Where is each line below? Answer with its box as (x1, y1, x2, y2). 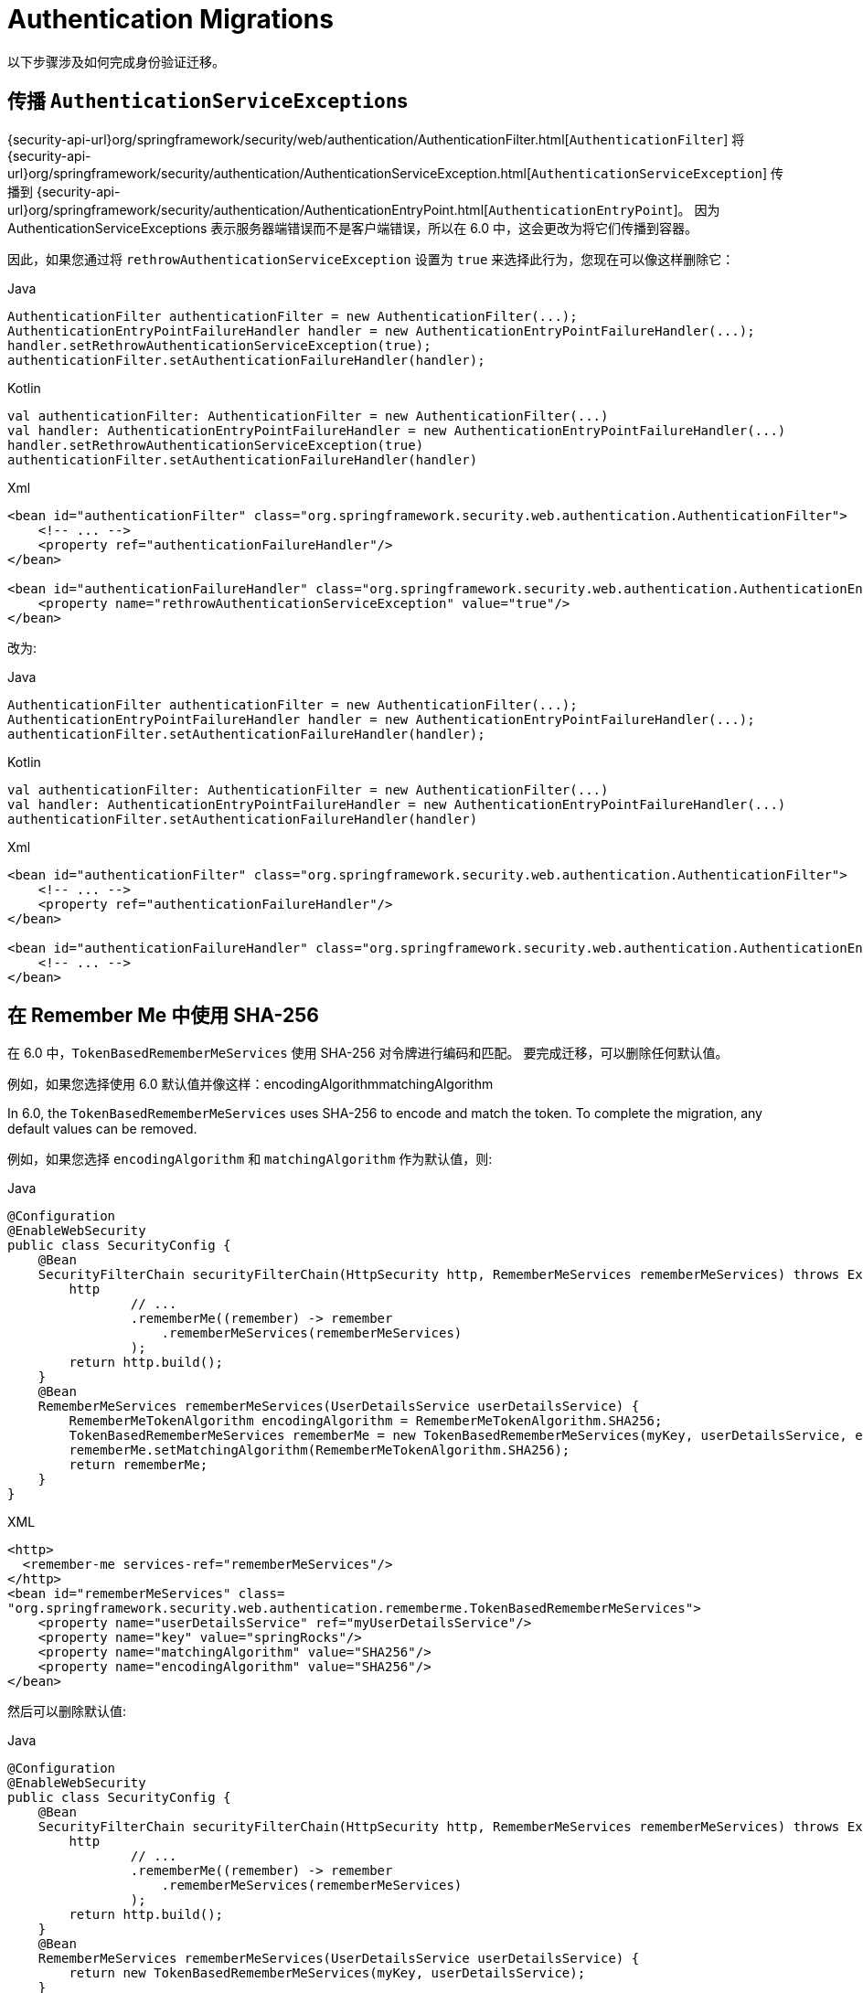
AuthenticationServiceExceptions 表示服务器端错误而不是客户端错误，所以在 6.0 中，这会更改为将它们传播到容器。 (7, 219, 698, 236)
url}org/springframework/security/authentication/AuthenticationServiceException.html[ (7, 165, 532, 181)
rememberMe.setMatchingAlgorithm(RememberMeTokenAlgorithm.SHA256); (69, 1443, 570, 1458)
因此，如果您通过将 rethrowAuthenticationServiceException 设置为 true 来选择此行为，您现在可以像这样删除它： (7, 250, 735, 267)
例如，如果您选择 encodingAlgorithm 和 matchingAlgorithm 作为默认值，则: (7, 1151, 493, 1167)
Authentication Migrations (7, 4, 334, 35)
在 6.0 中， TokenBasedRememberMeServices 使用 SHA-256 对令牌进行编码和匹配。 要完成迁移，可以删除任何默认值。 (7, 1045, 729, 1061)
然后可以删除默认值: (7, 1703, 127, 1720)
